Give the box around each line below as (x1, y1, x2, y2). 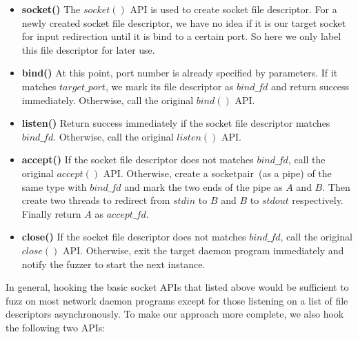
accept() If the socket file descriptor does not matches (21, 152, 254, 167)
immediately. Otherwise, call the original (21, 92, 194, 107)
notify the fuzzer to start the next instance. (21, 256, 206, 271)
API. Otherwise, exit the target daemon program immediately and (63, 243, 344, 257)
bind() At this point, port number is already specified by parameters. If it (21, 65, 338, 80)
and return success (271, 79, 350, 93)
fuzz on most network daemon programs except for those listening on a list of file (6, 293, 348, 307)
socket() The (21, 2, 81, 16)
